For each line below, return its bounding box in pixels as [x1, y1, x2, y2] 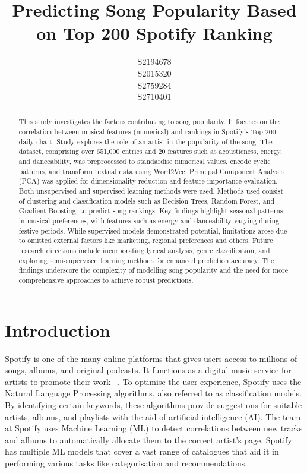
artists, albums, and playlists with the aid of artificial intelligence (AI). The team [5, 410, 301, 422]
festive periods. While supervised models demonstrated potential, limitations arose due [18, 225, 287, 235]
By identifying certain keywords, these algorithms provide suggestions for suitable [5, 398, 302, 411]
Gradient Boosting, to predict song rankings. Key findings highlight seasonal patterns [18, 206, 283, 216]
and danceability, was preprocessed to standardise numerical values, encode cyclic [18, 156, 271, 166]
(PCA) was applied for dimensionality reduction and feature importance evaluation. [18, 176, 278, 186]
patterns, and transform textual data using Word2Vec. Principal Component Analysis [18, 166, 284, 176]
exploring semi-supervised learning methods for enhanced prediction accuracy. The [18, 255, 274, 265]
